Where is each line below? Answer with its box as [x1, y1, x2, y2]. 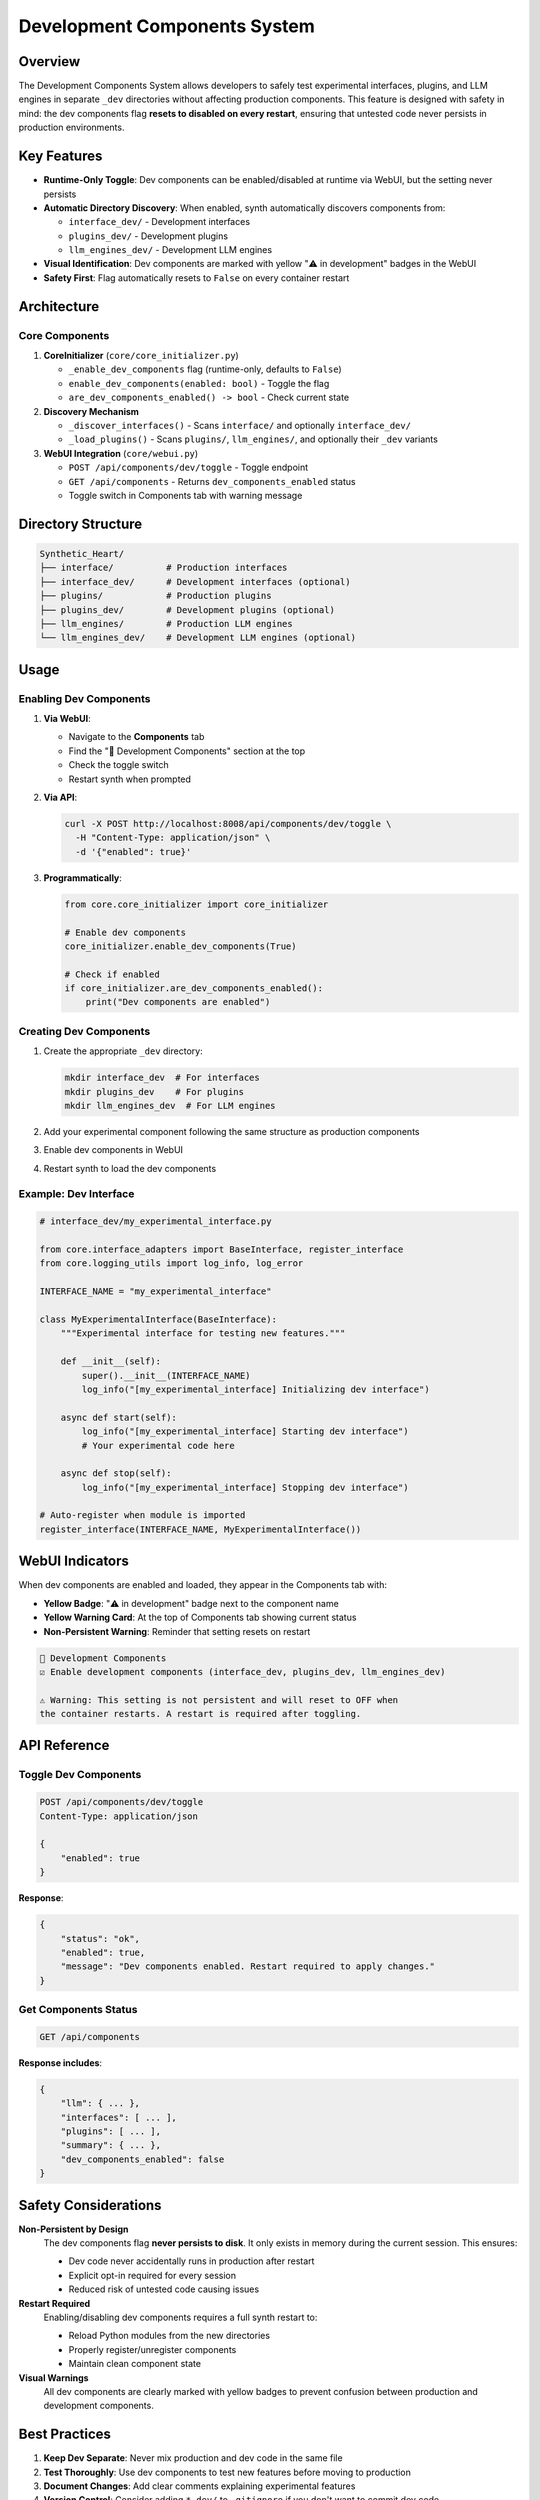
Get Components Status [18, 2003, 138, 2017]
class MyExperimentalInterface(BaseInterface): [39, 1314, 277, 1325]
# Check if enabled [64, 968, 160, 980]
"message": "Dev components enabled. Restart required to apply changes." [60, 1961, 435, 1972]
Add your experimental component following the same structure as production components [43, 1125, 420, 1137]
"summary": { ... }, [60, 2140, 162, 2151]
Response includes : [18, 2056, 103, 2069]
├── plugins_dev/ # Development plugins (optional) [39, 604, 335, 615]
